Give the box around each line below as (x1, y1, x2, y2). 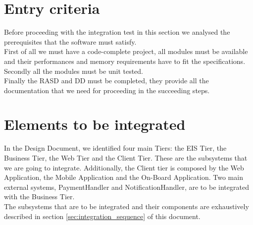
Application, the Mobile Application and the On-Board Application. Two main (4, 172, 243, 182)
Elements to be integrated (4, 114, 186, 134)
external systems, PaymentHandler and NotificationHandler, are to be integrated (4, 181, 249, 192)
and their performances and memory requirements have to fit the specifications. (4, 56, 246, 66)
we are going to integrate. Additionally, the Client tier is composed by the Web (4, 162, 244, 172)
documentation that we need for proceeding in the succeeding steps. (4, 85, 210, 95)
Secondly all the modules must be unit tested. (4, 65, 144, 76)
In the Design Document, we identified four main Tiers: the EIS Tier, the (4, 143, 227, 153)
